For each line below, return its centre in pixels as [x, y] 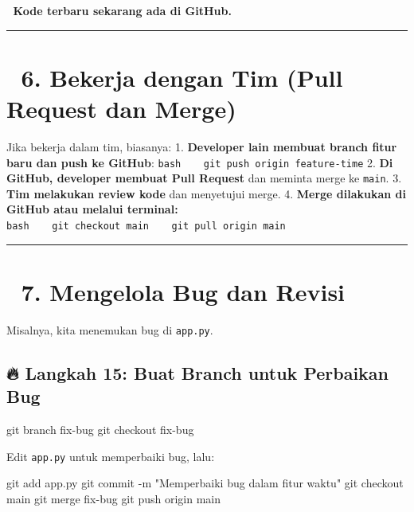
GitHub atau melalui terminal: [92, 209]
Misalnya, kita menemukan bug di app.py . [110, 329]
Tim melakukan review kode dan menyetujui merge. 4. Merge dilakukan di [207, 193]
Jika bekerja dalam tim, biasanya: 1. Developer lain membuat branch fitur [202, 146]
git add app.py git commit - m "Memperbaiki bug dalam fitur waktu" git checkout [205, 483]
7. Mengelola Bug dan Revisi [183, 291]
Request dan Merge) [121, 108]
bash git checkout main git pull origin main [146, 226]
